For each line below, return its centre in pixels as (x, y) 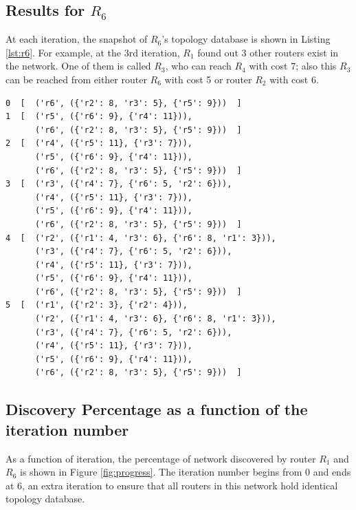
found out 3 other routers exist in (268, 52)
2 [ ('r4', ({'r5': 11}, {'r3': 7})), (99, 144)
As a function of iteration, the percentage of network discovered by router (161, 458)
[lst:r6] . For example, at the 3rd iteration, (93, 52)
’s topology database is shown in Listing (246, 39)
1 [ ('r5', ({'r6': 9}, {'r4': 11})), (99, 117)
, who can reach (198, 66)
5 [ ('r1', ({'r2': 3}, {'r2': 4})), (97, 305)
